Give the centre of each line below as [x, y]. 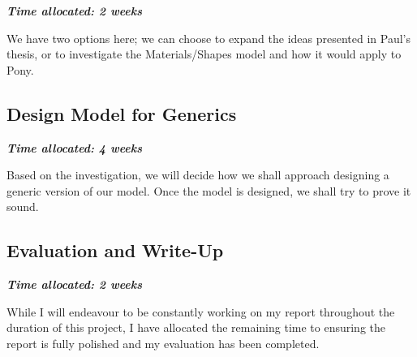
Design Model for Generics [122, 113]
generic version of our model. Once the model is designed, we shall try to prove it [209, 190]
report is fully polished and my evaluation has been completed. [163, 343]
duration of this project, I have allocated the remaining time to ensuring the [196, 327]
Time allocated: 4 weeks [74, 147]
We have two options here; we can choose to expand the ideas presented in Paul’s [208, 38]
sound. [23, 206]
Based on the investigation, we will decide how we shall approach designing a [198, 175]
